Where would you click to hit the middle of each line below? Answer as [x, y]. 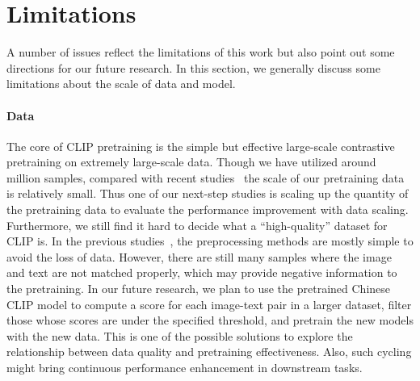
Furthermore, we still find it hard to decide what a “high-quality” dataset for [197, 225]
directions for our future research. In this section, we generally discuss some [193, 67]
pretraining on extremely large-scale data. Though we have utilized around [191, 162]
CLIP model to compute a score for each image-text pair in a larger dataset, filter [209, 304]
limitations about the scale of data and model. [121, 84]
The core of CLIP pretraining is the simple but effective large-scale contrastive [201, 146]
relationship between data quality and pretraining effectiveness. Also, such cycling [209, 352]
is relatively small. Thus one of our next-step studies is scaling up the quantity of [208, 193]
